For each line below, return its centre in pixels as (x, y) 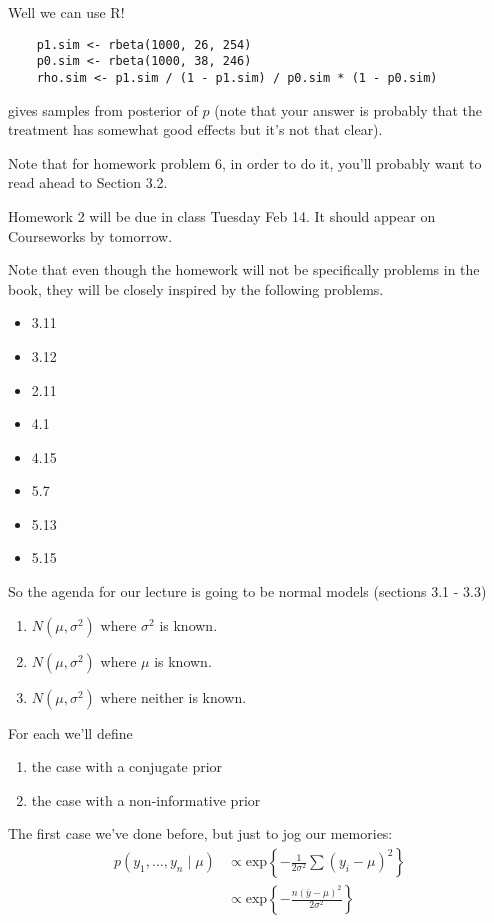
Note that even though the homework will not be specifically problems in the (244, 269)
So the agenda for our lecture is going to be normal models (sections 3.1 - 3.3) (247, 591)
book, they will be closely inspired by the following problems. (196, 288)
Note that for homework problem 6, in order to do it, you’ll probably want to (245, 162)
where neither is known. (173, 696)
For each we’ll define (70, 732)
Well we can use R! (66, 12)
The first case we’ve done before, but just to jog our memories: (200, 833)
